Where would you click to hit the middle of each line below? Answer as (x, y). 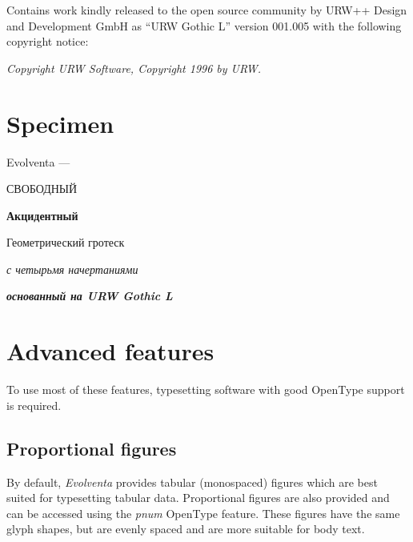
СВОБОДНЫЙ (42, 189)
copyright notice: (48, 41)
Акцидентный (42, 215)
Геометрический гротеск (66, 242)
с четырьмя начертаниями (72, 269)
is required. (34, 405)
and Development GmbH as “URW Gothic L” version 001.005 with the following (204, 25)
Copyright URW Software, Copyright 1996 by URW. (134, 68)
